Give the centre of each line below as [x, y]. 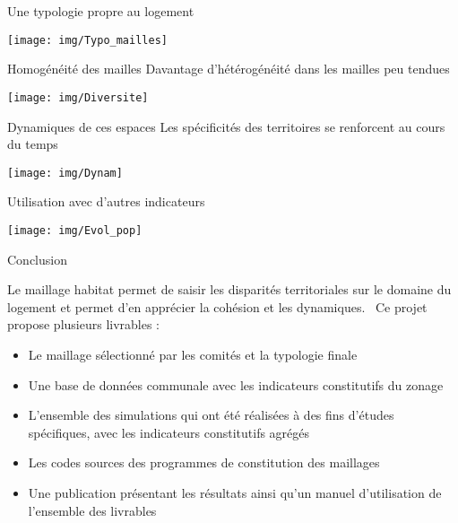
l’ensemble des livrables [92, 510]
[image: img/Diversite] [78, 97]
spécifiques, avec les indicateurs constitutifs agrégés [169, 432]
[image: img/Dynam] [65, 173]
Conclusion [37, 259]
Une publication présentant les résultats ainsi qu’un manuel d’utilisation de [235, 492]
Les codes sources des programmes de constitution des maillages [204, 462]
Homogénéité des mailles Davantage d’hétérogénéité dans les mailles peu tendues [229, 69]
